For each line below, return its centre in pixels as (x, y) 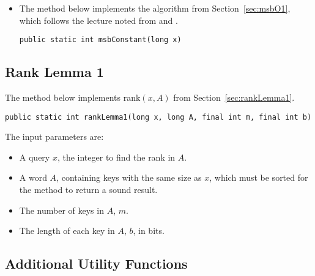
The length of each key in (67, 231)
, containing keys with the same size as (129, 177)
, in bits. (149, 231)
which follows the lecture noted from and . (98, 20)
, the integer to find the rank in (116, 157)
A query (35, 157)
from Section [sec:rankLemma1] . (234, 97)
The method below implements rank (73, 97)
